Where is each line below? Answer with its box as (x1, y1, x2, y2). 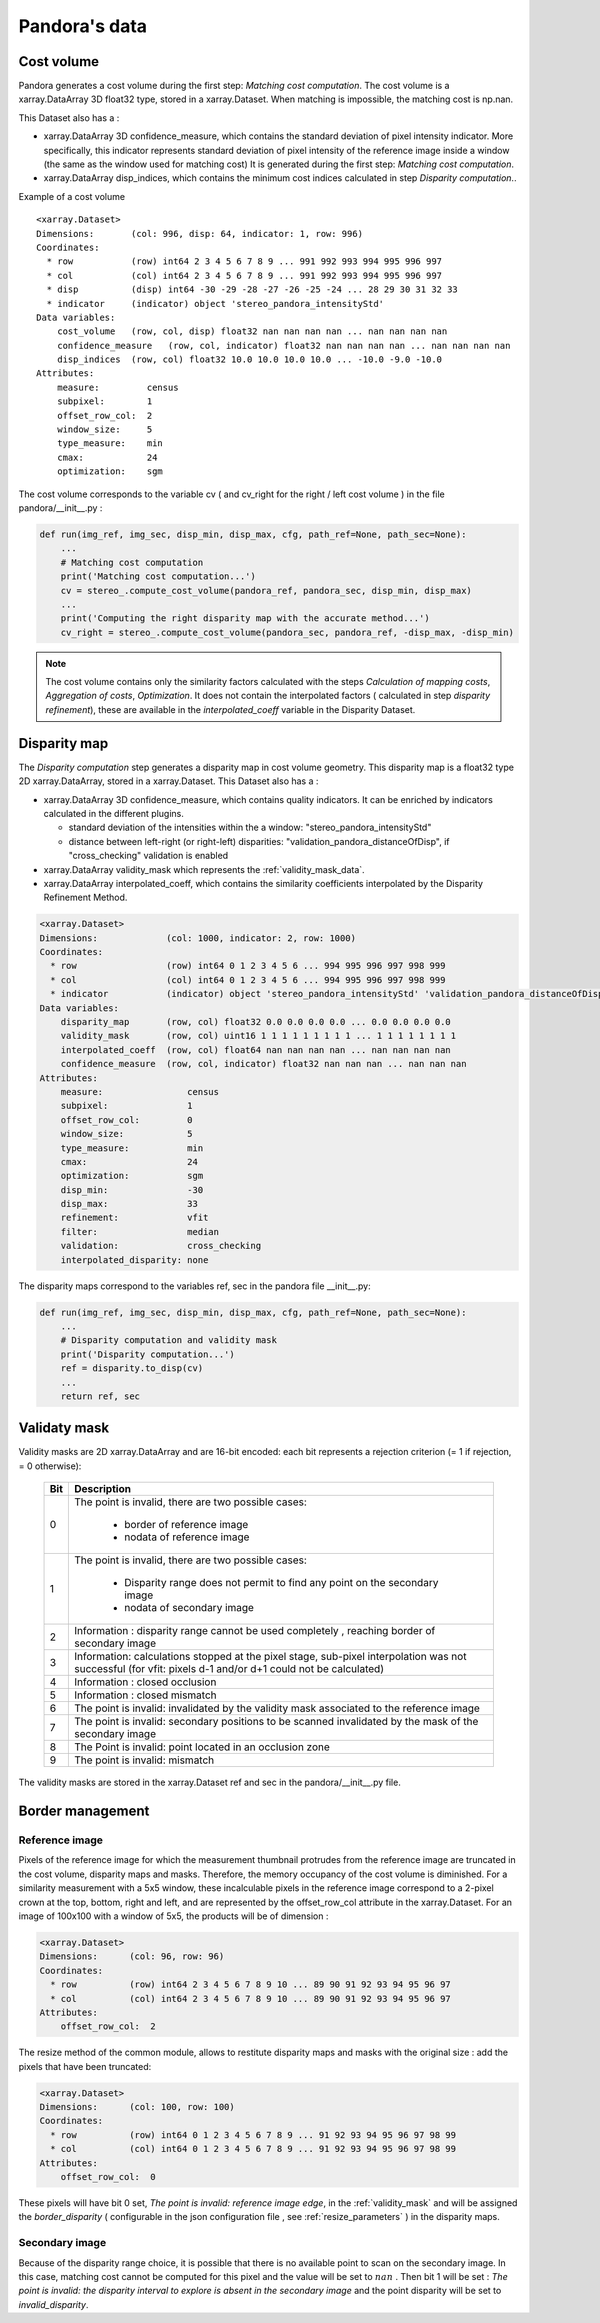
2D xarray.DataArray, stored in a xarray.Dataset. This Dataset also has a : (18, 775, 319, 787)
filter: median (60, 1226, 220, 1237)
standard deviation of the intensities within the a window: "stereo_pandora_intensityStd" (68, 821, 432, 834)
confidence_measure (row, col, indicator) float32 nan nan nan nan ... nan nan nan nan (56, 340, 511, 351)
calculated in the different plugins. (43, 807, 185, 819)
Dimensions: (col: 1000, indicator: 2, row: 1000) (39, 932, 357, 944)
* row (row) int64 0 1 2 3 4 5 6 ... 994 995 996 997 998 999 (50, 960, 446, 972)
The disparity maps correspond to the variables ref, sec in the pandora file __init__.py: (18, 1280, 371, 1292)
